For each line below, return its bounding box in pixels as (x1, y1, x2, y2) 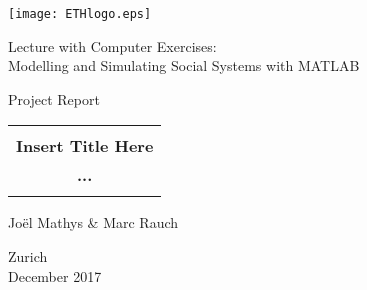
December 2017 (8, 265, 102, 286)
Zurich (8, 246, 48, 267)
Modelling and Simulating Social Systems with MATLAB (8, 55, 360, 76)
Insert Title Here (16, 134, 154, 158)
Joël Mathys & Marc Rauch (8, 212, 179, 233)
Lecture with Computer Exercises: (8, 35, 217, 56)
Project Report (8, 88, 100, 109)
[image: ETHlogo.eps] (8, 7, 152, 21)
